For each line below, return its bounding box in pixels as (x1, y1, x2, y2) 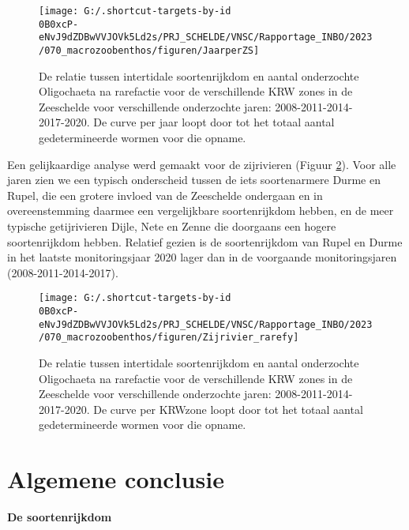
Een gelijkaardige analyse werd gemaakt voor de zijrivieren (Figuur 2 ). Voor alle (7, 156, 396, 172)
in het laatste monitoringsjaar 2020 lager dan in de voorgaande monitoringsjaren (7, 249, 397, 265)
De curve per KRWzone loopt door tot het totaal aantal (93, 400, 363, 417)
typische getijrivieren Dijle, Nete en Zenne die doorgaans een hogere (7, 217, 336, 234)
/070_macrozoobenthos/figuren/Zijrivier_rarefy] (39, 332, 299, 344)
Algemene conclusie (7, 463, 224, 495)
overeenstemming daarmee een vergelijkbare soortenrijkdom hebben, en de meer (7, 202, 394, 219)
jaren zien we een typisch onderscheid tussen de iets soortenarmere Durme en (7, 171, 381, 188)
